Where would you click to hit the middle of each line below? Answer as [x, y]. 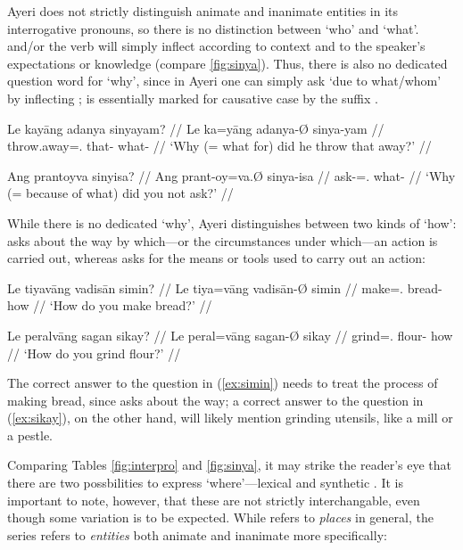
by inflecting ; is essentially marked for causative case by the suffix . [193, 98]
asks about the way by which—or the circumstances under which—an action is [223, 240]
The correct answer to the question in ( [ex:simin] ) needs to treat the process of [223, 383]
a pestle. [30, 435]
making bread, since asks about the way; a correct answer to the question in [215, 400]
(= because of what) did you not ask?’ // [120, 193]
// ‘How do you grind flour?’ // [94, 353]
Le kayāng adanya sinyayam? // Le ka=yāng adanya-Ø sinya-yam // [196, 128]
